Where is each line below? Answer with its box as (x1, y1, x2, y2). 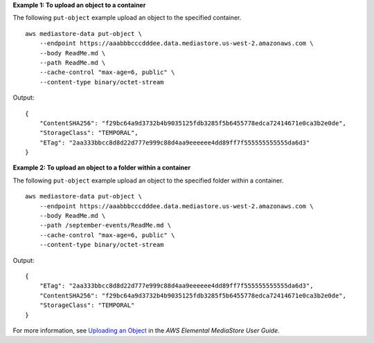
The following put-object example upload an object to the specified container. (12, 14, 242, 22)
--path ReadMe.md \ (39, 59, 106, 66)
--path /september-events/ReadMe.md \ (39, 221, 172, 230)
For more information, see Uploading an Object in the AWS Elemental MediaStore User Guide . (12, 326, 280, 335)
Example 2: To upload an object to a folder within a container (12, 163, 190, 172)
